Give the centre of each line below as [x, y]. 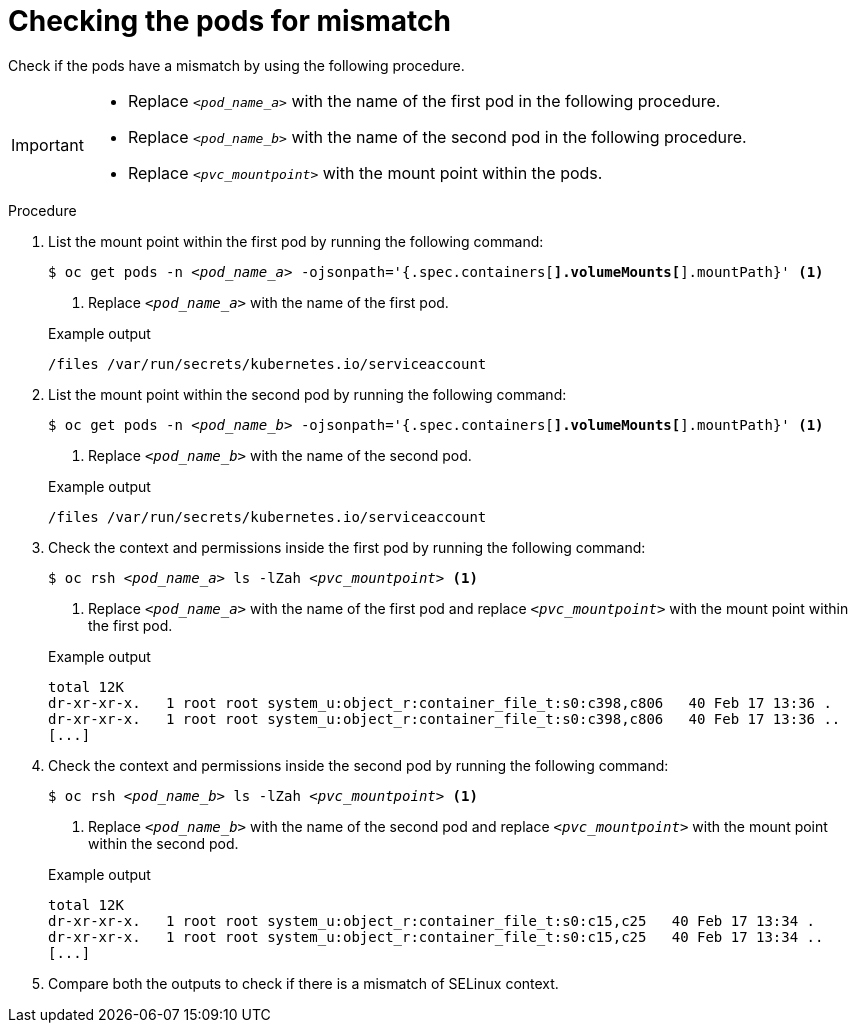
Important [47, 144]
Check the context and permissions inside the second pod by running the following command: [358, 765]
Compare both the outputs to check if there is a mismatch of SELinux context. [303, 983]
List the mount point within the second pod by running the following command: [307, 394]
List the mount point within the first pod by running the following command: [296, 241]
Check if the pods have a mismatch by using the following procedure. [236, 65]
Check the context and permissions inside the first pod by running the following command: [347, 547]
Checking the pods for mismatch [229, 21]
